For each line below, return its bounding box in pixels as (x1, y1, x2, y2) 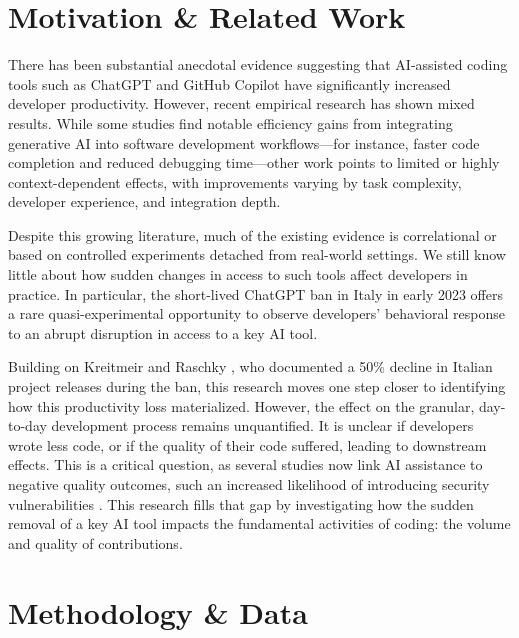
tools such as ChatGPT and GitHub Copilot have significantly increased (8, 73, 451, 94)
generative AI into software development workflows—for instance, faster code (8, 132, 480, 153)
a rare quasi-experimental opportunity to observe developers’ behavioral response (8, 303, 505, 324)
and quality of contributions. (8, 532, 183, 553)
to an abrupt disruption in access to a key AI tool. (8, 322, 318, 343)
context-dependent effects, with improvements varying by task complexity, (8, 171, 462, 192)
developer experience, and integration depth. (8, 191, 281, 212)
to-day (8, 415, 47, 436)
